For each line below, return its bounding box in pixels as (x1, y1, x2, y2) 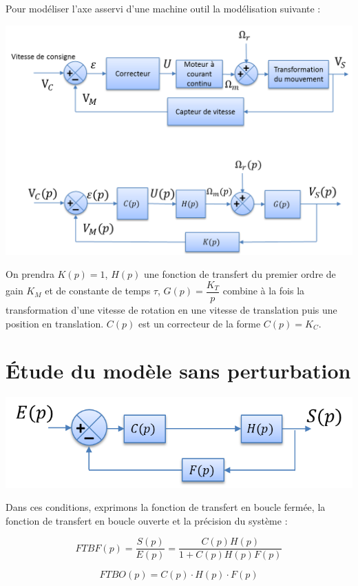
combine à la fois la (222, 283, 305, 298)
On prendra (6, 267, 54, 281)
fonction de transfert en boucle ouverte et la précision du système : (6, 513, 288, 527)
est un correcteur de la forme (138, 316, 261, 330)
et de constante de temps (45, 283, 151, 298)
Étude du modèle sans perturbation (6, 356, 351, 385)
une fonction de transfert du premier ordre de (143, 267, 336, 281)
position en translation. (6, 316, 104, 330)
